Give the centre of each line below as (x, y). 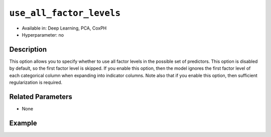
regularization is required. (36, 82)
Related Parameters (41, 97)
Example (23, 123)
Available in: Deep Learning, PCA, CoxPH (64, 28)
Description (28, 49)
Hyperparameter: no (43, 35)
